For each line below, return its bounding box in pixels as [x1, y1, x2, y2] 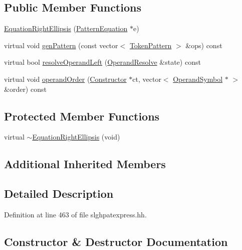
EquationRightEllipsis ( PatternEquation [4, 23, 128, 34]
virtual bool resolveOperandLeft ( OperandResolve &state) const [4, 57, 201, 67]
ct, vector [132, 73, 161, 84]
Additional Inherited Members [4, 156, 166, 172]
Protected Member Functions [4, 108, 160, 123]
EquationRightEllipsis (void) [32, 132, 120, 142]
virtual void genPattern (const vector [4, 40, 118, 50]
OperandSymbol [173, 73, 223, 84]
